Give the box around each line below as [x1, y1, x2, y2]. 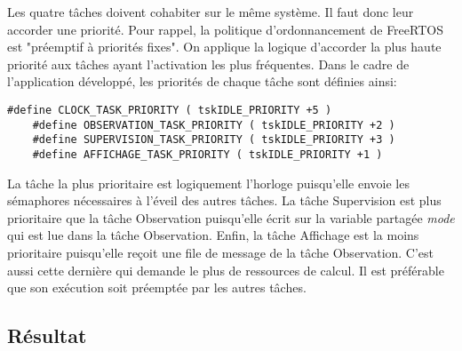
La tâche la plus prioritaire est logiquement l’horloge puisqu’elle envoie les [7, 173, 410, 192]
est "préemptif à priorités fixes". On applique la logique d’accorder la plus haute [7, 37, 442, 56]
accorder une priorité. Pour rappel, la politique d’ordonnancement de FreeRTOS [7, 20, 443, 38]
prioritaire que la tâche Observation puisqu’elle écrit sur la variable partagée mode [7, 208, 455, 227]
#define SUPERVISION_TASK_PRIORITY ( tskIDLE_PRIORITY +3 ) [32, 133, 395, 147]
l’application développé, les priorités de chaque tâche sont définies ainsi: [7, 72, 397, 91]
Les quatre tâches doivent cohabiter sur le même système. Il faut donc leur [7, 3, 414, 20]
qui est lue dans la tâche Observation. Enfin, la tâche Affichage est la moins [7, 226, 419, 244]
